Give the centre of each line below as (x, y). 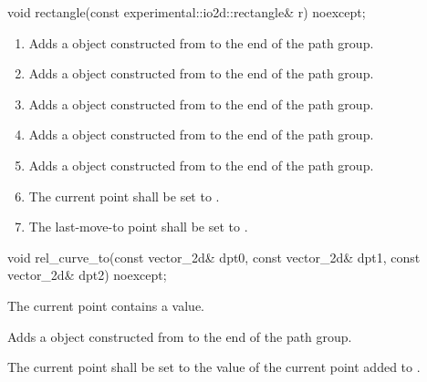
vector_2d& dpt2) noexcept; (87, 275)
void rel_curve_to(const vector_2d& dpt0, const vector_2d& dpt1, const (214, 257)
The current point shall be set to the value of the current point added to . (214, 367)
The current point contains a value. (106, 305)
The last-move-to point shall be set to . (138, 227)
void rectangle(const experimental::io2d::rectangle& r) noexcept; (187, 12)
